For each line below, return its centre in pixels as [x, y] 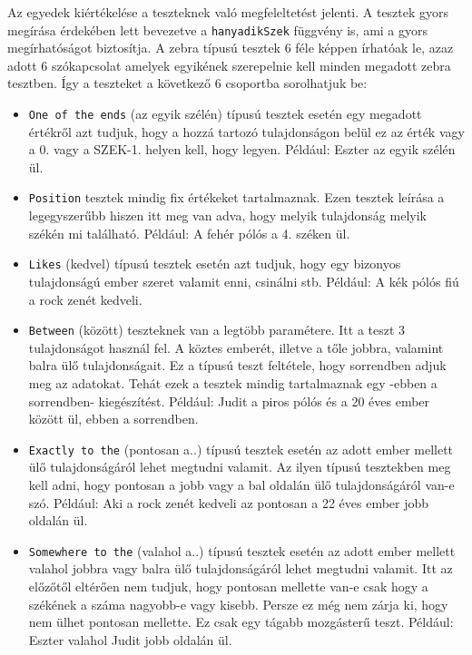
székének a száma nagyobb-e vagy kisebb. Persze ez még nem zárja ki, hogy [238, 604]
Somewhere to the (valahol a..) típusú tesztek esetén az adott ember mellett [242, 550]
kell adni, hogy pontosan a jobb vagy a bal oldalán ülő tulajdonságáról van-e [241, 485]
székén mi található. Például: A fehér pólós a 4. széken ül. [189, 233]
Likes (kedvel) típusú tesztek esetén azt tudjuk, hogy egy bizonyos [215, 264]
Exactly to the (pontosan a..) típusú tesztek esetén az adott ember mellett [241, 449]
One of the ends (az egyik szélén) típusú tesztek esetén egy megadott [225, 114]
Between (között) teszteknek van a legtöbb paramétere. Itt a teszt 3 [217, 330]
